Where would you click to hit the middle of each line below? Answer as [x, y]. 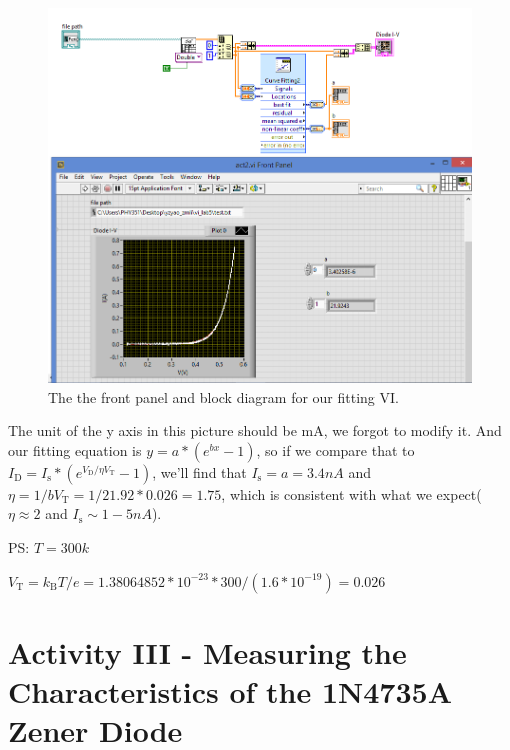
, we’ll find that [199, 471]
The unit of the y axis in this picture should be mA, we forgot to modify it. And [255, 430]
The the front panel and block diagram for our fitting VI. [223, 396]
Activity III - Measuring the [207, 651]
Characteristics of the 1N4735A [230, 691]
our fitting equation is [75, 449]
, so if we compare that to [335, 449]
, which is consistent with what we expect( [351, 493]
